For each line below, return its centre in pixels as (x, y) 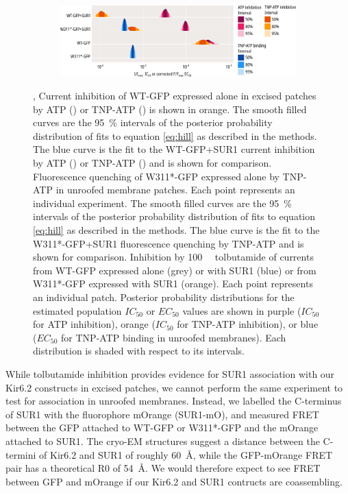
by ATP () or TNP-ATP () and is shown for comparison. (152, 163)
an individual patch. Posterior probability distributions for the (164, 297)
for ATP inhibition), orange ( (94, 324)
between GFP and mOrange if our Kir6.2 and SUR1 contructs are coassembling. (174, 481)
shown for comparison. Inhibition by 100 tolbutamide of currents (173, 257)
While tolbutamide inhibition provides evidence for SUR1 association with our (170, 373)
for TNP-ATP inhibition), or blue (248, 324)
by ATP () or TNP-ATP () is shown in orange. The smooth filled (170, 109)
